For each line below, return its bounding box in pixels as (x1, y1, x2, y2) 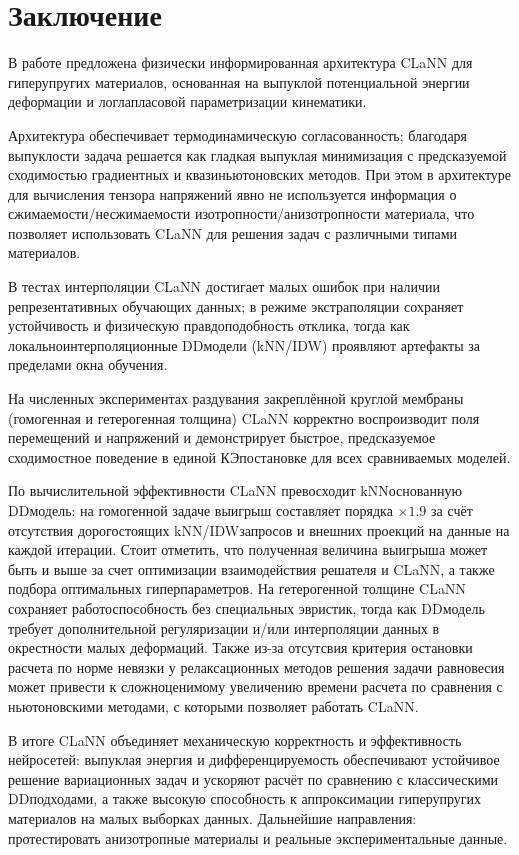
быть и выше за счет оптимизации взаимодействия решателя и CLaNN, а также (8, 558, 495, 579)
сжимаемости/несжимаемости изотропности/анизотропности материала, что (8, 203, 475, 224)
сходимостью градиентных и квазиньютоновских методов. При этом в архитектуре (8, 164, 512, 185)
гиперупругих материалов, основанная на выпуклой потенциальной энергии (8, 71, 470, 92)
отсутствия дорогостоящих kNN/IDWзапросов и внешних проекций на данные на (8, 519, 510, 540)
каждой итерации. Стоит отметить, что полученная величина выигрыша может (8, 539, 488, 560)
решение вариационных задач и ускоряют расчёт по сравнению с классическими (8, 768, 499, 789)
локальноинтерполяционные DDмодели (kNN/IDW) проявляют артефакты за (8, 334, 481, 355)
